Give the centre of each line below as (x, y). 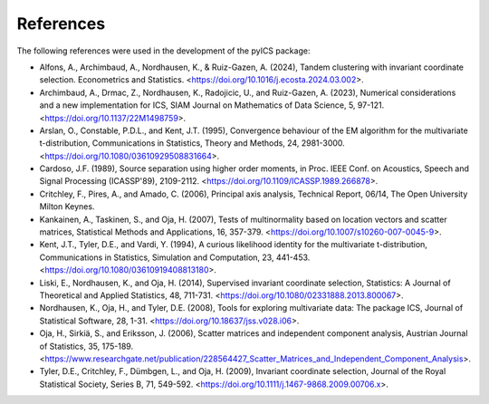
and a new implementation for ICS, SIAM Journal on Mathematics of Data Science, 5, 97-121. (212, 105)
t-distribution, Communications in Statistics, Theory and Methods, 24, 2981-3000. (192, 143)
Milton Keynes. (67, 207)
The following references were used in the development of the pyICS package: (163, 51)
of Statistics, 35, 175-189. (86, 346)
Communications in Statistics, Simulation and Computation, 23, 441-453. (175, 257)
